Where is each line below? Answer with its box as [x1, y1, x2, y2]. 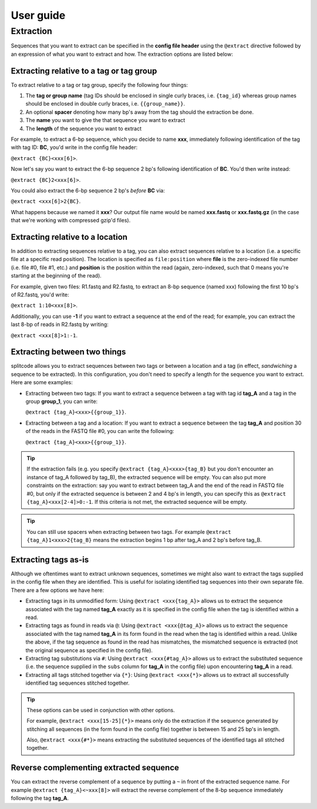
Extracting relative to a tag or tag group [11, 66, 157, 76]
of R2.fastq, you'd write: [11, 291, 69, 299]
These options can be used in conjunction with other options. [26, 706, 176, 713]
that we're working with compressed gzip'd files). [11, 217, 131, 224]
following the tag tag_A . [11, 795, 69, 802]
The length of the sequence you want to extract [25, 125, 142, 132]
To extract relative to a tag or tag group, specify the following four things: [11, 81, 188, 88]
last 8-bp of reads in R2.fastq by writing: [11, 321, 109, 328]
